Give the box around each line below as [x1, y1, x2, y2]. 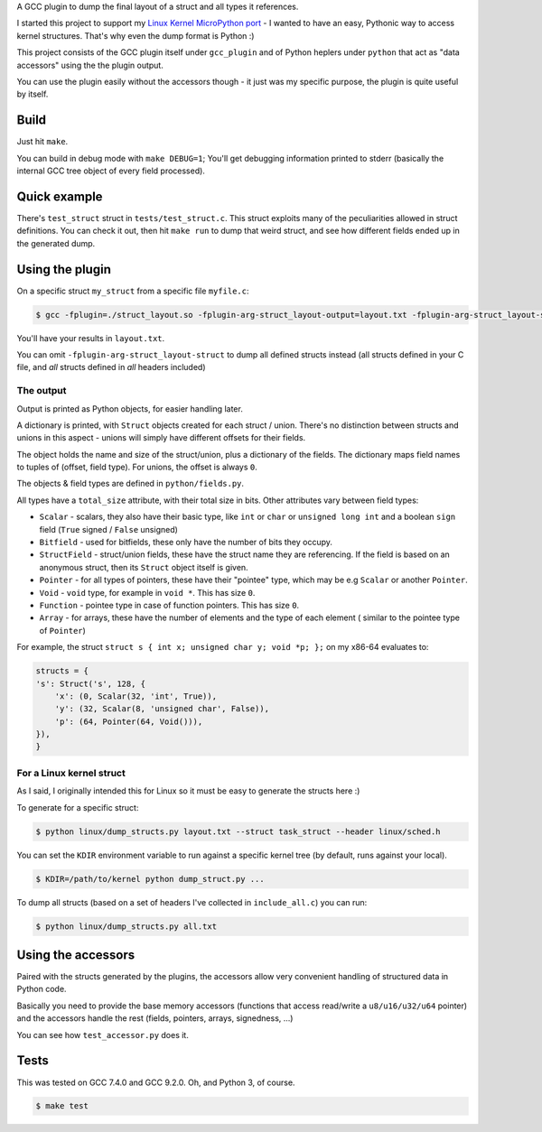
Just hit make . [16, 136, 69, 147]
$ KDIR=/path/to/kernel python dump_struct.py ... [35, 874, 266, 884]
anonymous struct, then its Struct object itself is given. [39, 561, 248, 572]
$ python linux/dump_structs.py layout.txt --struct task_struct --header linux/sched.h [35, 826, 442, 837]
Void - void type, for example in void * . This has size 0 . [39, 587, 256, 598]
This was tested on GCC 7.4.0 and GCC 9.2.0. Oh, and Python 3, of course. [16, 1077, 295, 1088]
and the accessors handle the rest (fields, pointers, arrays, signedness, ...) [16, 1013, 294, 1024]
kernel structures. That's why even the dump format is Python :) [16, 30, 255, 41]
